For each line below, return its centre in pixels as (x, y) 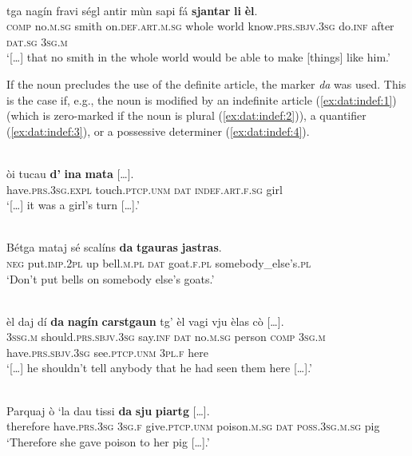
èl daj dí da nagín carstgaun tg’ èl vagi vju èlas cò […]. (145, 321)
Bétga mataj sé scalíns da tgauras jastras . (114, 247)
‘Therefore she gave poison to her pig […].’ (108, 441)
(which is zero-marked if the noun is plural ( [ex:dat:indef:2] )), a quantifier (186, 115)
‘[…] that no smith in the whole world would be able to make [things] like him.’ (198, 57)
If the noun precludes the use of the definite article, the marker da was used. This (206, 83)
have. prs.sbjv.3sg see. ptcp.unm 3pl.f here (107, 352)
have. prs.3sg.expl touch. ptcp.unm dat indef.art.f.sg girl (145, 189)
